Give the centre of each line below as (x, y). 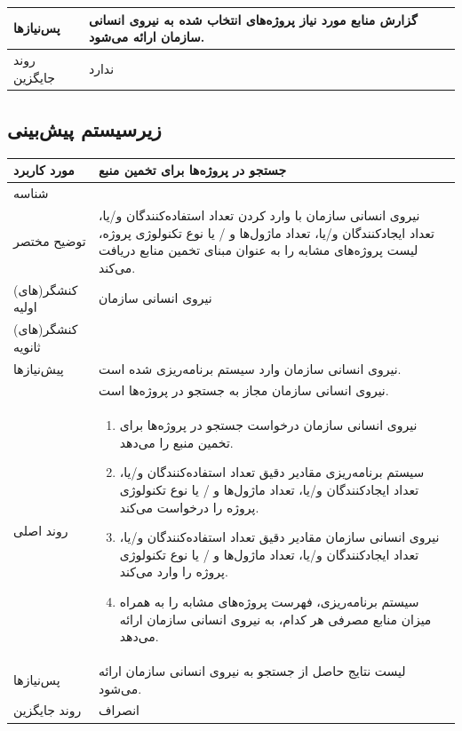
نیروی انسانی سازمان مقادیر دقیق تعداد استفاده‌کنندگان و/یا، (279, 537)
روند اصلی (41, 531)
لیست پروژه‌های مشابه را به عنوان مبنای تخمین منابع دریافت (258, 250)
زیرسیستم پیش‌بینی (84, 129)
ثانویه (27, 346)
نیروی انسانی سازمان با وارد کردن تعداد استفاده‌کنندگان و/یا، (259, 215)
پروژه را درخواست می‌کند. (189, 507)
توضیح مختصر (50, 241)
